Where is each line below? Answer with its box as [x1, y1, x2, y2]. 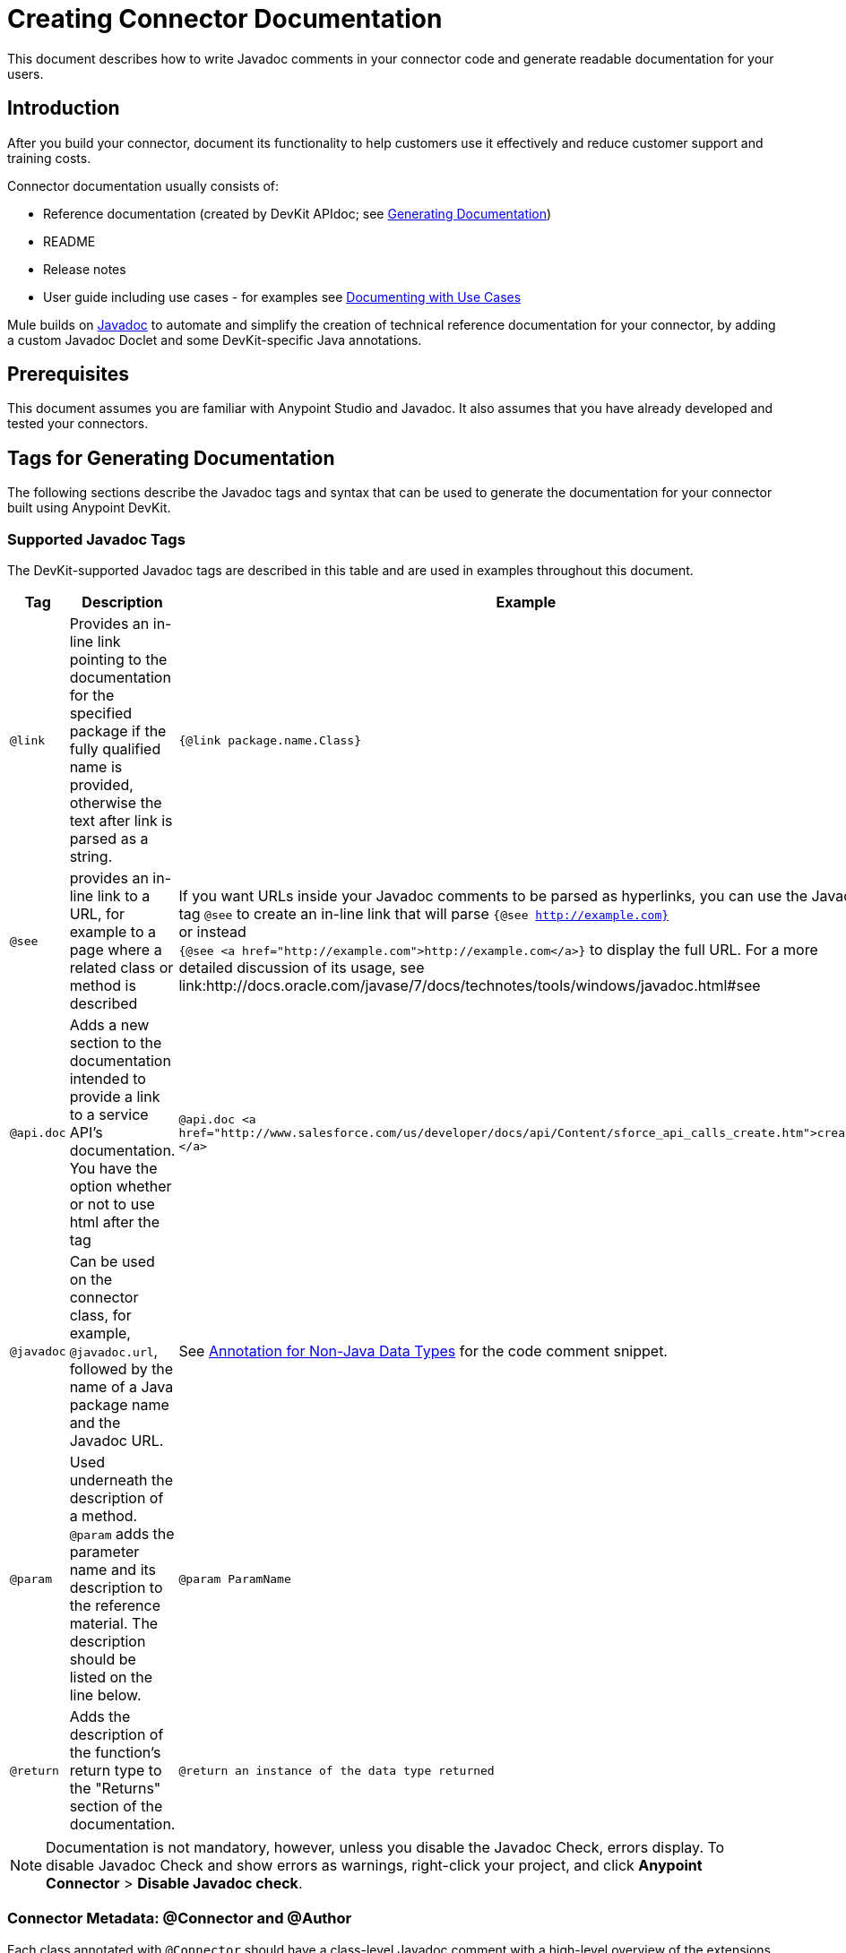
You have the [69, 1159, 158, 1178]
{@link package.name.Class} [178, 733, 361, 747]
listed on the [69, 1668, 153, 1687]
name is [69, 758, 123, 777]
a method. [69, 1507, 138, 1526]
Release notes [43, 261, 126, 277]
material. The [69, 1614, 159, 1633]
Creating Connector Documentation [7, 4, 443, 34]
